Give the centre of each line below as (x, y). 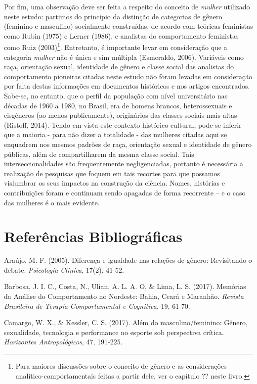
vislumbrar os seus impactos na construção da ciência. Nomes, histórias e (114, 183)
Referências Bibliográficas (93, 236)
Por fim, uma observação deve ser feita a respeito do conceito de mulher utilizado (127, 6)
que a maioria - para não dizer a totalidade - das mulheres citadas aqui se (116, 134)
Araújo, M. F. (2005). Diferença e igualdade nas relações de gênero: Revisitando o (128, 260)
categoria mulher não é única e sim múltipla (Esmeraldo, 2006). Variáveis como (124, 57)
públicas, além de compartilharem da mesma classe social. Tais (99, 154)
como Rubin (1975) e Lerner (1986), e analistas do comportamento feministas (121, 35)
